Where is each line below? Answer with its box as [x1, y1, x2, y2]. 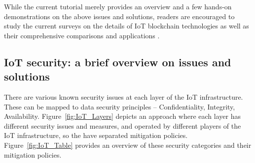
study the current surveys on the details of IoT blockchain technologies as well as [4, 21, 249, 31]
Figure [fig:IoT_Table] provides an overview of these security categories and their [4, 139, 252, 150]
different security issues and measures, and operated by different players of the [4, 120, 241, 131]
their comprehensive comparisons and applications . [4, 30, 160, 40]
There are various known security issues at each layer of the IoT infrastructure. [4, 91, 243, 102]
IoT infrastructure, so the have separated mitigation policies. [4, 130, 188, 140]
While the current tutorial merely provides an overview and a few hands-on [4, 1, 232, 11]
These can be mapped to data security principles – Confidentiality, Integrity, [4, 101, 235, 111]
